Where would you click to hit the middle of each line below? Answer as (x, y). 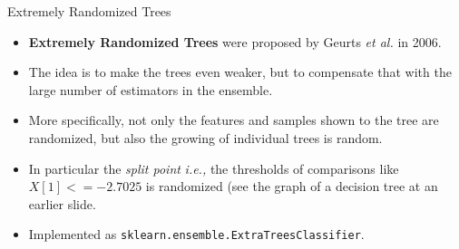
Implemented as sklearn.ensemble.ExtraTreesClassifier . (196, 234)
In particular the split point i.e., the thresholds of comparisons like (214, 168)
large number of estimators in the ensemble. (151, 89)
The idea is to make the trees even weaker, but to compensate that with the (240, 72)
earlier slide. (62, 203)
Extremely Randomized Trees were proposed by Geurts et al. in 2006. (235, 41)
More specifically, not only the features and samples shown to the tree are (234, 120)
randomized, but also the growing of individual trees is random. (205, 137)
